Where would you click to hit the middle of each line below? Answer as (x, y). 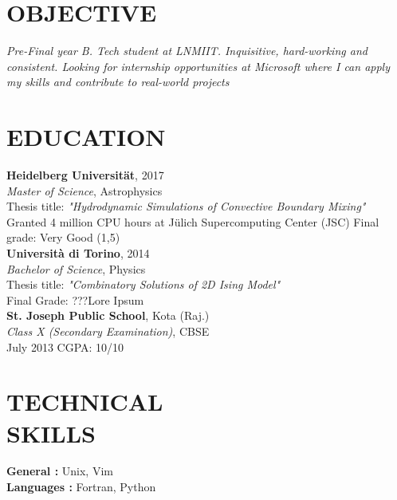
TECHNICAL (85, 402)
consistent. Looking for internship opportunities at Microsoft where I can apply (198, 66)
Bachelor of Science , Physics (76, 268)
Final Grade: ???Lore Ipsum (75, 299)
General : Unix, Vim (60, 471)
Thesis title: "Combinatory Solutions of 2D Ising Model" (143, 284)
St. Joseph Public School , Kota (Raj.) (108, 315)
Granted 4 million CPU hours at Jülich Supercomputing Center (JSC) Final (193, 221)
